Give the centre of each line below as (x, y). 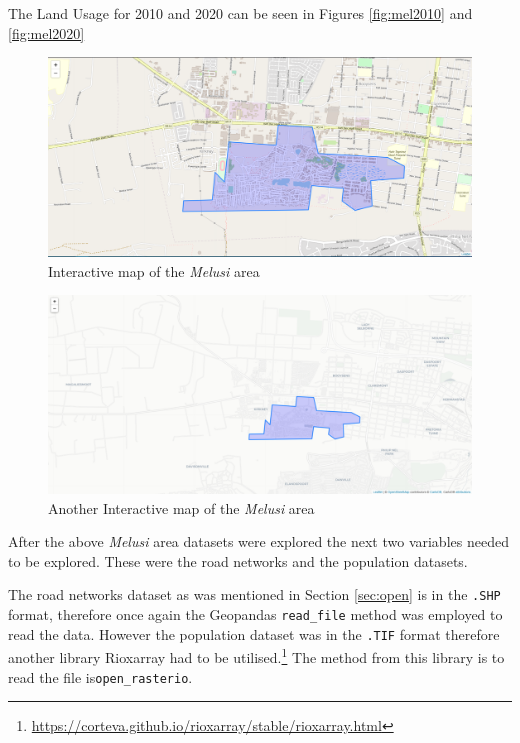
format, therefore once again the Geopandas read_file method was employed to (255, 614)
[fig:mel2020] (46, 32)
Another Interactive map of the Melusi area (181, 507)
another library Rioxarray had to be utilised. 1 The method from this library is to (256, 656)
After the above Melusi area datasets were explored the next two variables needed (258, 541)
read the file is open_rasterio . (100, 676)
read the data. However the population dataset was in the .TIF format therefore (254, 633)
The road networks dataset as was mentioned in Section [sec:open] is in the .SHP (254, 594)
